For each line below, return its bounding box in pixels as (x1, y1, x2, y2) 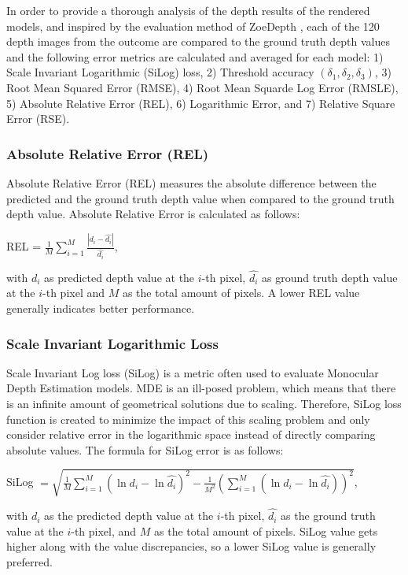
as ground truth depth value (262, 269, 398, 285)
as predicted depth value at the (44, 269, 195, 285)
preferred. (6, 553, 53, 569)
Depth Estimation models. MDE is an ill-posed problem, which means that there (6, 380, 396, 396)
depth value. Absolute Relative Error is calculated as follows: (6, 206, 300, 222)
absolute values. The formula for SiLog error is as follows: (6, 441, 284, 458)
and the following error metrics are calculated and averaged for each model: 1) (6, 48, 384, 65)
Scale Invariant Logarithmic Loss (6, 333, 219, 353)
